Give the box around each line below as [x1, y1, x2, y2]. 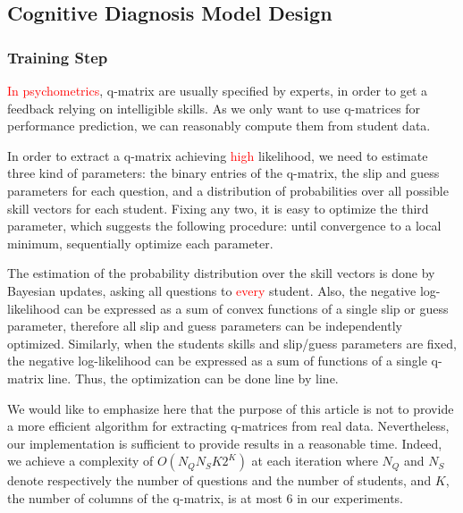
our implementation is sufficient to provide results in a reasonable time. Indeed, [7, 433, 442, 452]
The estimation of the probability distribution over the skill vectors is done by [7, 264, 435, 282]
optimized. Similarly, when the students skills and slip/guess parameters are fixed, [7, 333, 457, 352]
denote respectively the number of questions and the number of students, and [7, 471, 432, 490]
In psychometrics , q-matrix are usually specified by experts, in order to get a [7, 81, 428, 99]
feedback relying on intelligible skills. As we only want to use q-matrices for [7, 98, 421, 117]
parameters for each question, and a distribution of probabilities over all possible [7, 181, 449, 199]
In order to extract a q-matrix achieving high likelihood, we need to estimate [7, 146, 428, 164]
